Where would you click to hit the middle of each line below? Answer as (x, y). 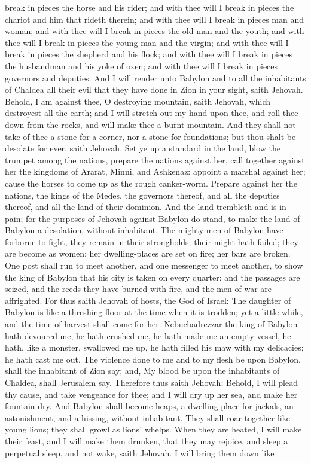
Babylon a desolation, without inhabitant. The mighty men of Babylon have (144, 230)
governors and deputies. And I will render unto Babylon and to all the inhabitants (155, 77)
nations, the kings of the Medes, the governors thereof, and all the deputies (142, 195)
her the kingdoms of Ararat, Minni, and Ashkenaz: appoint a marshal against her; (155, 171)
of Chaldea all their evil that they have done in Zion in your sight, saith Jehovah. (154, 89)
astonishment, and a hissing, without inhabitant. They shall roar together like (147, 417)
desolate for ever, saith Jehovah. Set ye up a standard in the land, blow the (143, 148)
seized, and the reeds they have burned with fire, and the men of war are (138, 289)
